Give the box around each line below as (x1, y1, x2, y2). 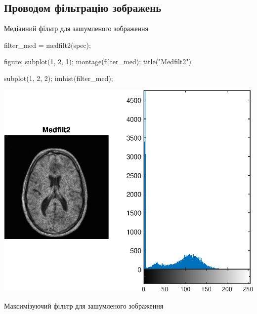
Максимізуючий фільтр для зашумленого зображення (4, 301, 164, 311)
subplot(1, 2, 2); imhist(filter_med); (4, 73, 113, 83)
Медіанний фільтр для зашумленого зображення (4, 23, 148, 34)
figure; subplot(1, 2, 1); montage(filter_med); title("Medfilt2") (4, 56, 191, 67)
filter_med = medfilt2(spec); (4, 39, 91, 50)
